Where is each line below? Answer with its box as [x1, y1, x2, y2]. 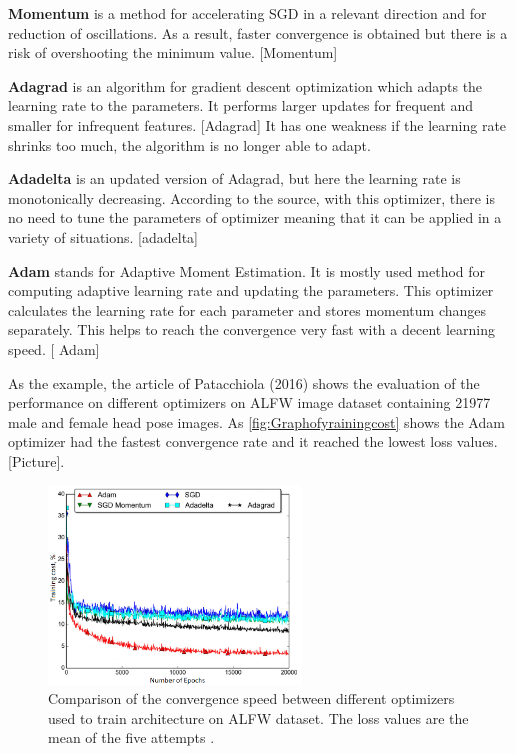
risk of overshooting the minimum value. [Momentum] [8, 42, 338, 63]
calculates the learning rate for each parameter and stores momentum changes [8, 299, 487, 320]
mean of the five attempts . [48, 727, 215, 748]
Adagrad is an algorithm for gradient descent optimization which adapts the [8, 75, 483, 96]
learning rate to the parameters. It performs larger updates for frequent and [8, 95, 473, 116]
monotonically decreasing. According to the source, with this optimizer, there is [8, 187, 495, 208]
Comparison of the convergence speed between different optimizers [48, 688, 455, 709]
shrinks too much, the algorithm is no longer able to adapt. [8, 134, 371, 155]
